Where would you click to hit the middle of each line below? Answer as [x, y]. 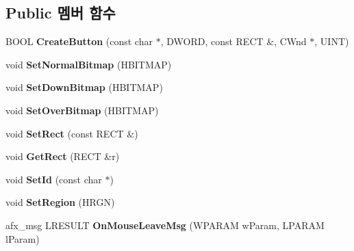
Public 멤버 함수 [61, 13]
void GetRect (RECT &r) [63, 156]
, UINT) [332, 41]
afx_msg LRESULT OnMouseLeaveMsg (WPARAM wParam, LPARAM [165, 225]
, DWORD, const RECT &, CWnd [233, 41]
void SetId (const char [54, 179]
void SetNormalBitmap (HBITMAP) [89, 64]
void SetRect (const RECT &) [72, 133]
